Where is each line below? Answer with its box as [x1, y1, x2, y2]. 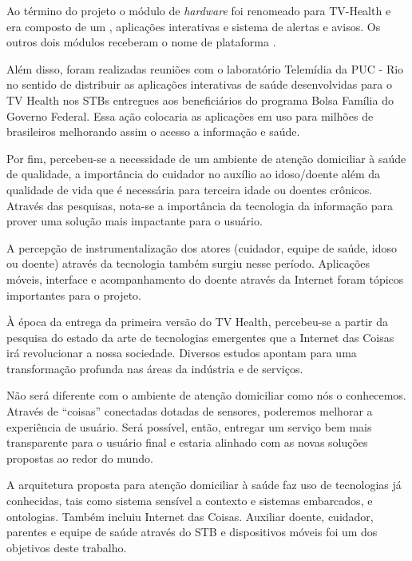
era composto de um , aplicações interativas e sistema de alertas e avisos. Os [6, 18, 381, 34]
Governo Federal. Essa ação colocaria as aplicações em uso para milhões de [6, 107, 374, 124]
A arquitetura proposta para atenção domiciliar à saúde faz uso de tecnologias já [6, 476, 402, 493]
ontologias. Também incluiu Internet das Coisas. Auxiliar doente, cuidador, [6, 507, 374, 524]
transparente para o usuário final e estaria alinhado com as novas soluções [6, 434, 368, 451]
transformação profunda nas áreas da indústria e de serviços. [6, 360, 303, 376]
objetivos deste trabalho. [6, 539, 127, 555]
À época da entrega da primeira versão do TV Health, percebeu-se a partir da [6, 313, 388, 330]
